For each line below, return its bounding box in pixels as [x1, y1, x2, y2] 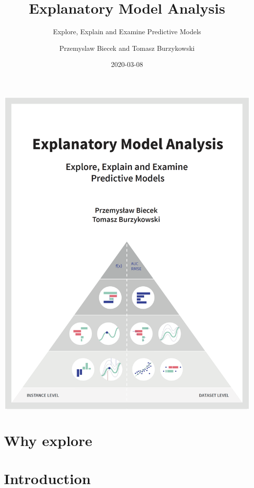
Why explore [4, 430, 92, 450]
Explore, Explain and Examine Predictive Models [53, 26, 201, 37]
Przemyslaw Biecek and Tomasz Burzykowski [59, 42, 195, 53]
